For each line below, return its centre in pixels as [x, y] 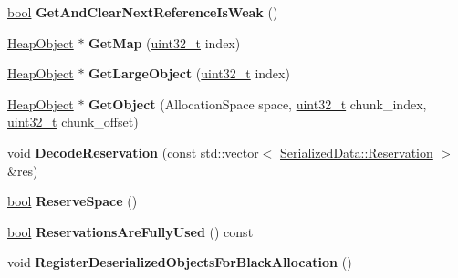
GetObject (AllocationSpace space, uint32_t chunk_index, [258, 103]
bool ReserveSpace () [73, 201]
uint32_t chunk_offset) [73, 122]
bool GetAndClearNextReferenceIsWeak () [143, 12]
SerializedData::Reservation [357, 152]
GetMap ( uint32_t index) [165, 42]
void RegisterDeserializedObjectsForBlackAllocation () [180, 262]
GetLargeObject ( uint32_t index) [189, 73]
